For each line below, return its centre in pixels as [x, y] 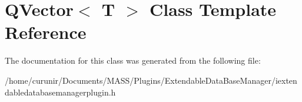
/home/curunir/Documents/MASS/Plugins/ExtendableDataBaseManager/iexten [151, 80]
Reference [46, 32]
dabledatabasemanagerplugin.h [60, 92]
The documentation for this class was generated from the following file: [133, 60]
